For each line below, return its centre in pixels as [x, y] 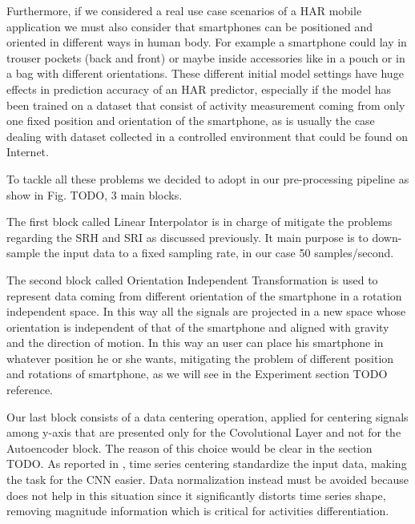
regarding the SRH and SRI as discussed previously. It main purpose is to [187, 237]
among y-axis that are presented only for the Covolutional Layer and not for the [204, 432]
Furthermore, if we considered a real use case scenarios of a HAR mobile [184, 10]
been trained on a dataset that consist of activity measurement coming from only [206, 105]
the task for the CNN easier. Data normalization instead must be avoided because [207, 480]
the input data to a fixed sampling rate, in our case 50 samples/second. [219, 253]
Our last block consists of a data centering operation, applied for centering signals [207, 416]
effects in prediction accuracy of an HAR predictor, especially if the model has [199, 89]
